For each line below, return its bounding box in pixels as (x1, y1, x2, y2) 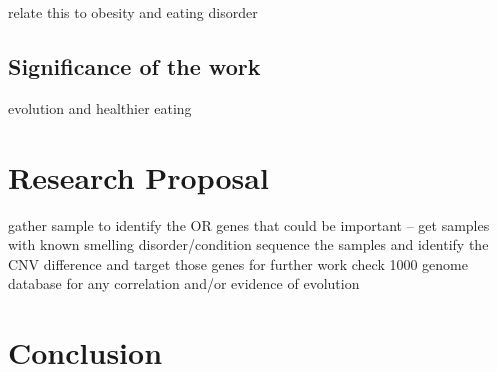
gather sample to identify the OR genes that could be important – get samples (8, 214, 490, 235)
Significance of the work (8, 50, 261, 81)
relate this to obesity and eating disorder (8, 2, 258, 22)
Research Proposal (8, 156, 269, 197)
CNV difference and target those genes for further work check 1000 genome (8, 253, 468, 274)
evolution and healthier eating (8, 97, 192, 118)
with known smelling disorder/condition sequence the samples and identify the (8, 234, 489, 255)
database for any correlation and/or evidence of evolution (8, 273, 360, 294)
